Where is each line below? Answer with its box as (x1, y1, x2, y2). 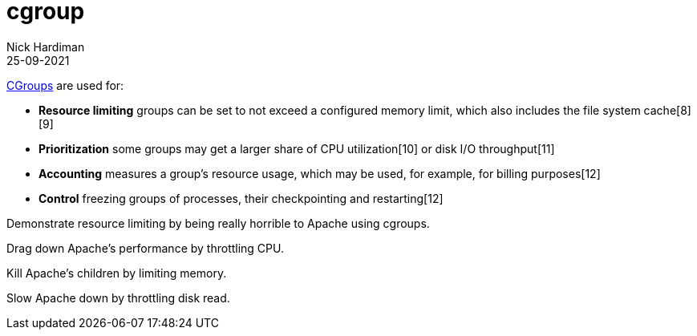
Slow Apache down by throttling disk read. (6, 290, 230, 305)
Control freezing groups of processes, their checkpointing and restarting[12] (38, 191, 444, 205)
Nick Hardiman (6, 39, 85, 54)
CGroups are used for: (6, 78, 124, 92)
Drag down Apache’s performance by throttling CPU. (6, 241, 285, 255)
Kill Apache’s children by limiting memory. (6, 265, 227, 280)
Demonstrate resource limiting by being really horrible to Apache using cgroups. (6, 216, 430, 230)
